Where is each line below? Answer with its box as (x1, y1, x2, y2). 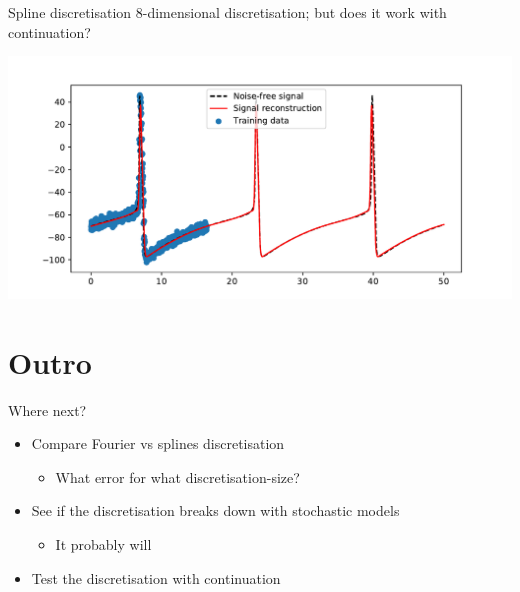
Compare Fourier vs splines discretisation (31, 433, 285, 454)
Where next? (8, 399, 87, 420)
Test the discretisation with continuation (31, 567, 281, 588)
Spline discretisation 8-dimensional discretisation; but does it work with (8, 2, 447, 22)
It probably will (55, 533, 152, 554)
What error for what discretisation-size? (55, 466, 300, 487)
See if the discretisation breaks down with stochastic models (31, 500, 400, 521)
